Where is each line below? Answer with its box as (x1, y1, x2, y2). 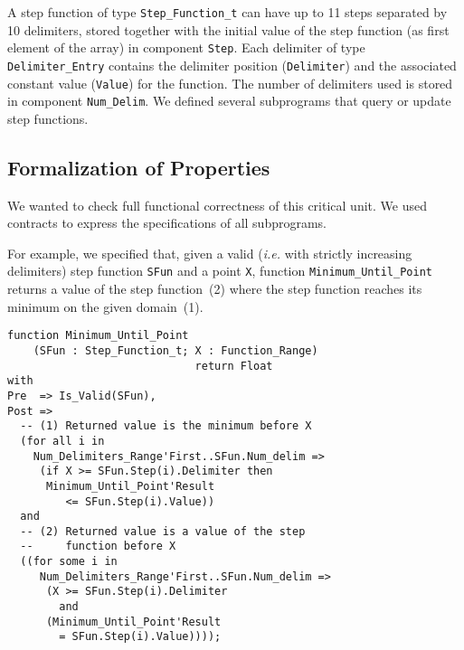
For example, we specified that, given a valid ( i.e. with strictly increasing (7, 243, 412, 262)
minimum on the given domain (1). (7, 297, 204, 316)
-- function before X (20, 540, 176, 553)
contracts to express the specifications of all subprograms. (7, 213, 327, 232)
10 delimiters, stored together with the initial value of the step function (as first (7, 20, 450, 39)
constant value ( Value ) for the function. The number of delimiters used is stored (7, 73, 453, 92)
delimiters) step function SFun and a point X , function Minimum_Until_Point (7, 261, 432, 280)
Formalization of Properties (7, 153, 270, 181)
